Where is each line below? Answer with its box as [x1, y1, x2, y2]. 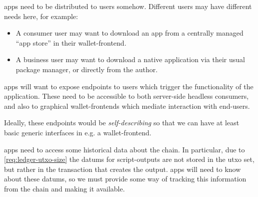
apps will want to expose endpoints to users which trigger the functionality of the [4, 81, 253, 91]
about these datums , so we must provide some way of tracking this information [4, 173, 246, 184]
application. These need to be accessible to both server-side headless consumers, [4, 91, 249, 101]
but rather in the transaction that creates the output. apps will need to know [4, 163, 241, 174]
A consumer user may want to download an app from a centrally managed [15, 28, 243, 38]
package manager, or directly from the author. [15, 64, 158, 74]
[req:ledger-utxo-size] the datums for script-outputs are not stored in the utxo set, [4, 154, 254, 164]
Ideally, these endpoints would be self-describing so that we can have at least [4, 117, 239, 128]
